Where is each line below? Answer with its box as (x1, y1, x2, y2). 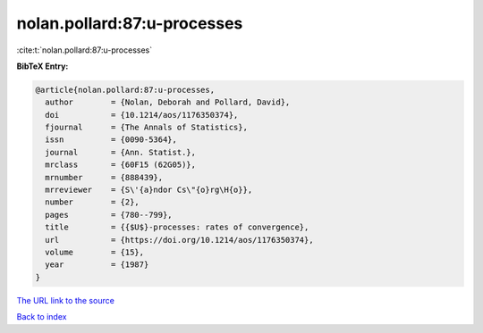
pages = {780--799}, (45, 210, 174, 220)
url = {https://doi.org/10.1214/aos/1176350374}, (45, 235, 314, 245)
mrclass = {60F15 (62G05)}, (45, 160, 197, 170)
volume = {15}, (45, 247, 145, 257)
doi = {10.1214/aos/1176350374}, (45, 110, 239, 120)
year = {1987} (45, 260, 149, 270)
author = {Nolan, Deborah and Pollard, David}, (45, 97, 291, 107)
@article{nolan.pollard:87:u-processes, (35, 85, 215, 95)
